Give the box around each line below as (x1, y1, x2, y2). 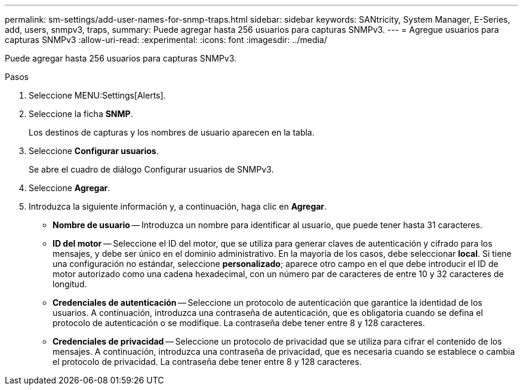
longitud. (53, 279, 87, 289)
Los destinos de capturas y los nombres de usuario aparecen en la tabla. (29, 127, 315, 137)
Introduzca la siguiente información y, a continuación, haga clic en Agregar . (29, 201, 327, 211)
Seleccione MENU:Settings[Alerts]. (29, 90, 166, 100)
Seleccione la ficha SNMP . (29, 109, 133, 119)
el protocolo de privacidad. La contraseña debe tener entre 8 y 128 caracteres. (53, 357, 362, 367)
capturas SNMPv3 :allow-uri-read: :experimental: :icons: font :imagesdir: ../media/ (5, 35, 327, 45)
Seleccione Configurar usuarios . (29, 146, 159, 156)
